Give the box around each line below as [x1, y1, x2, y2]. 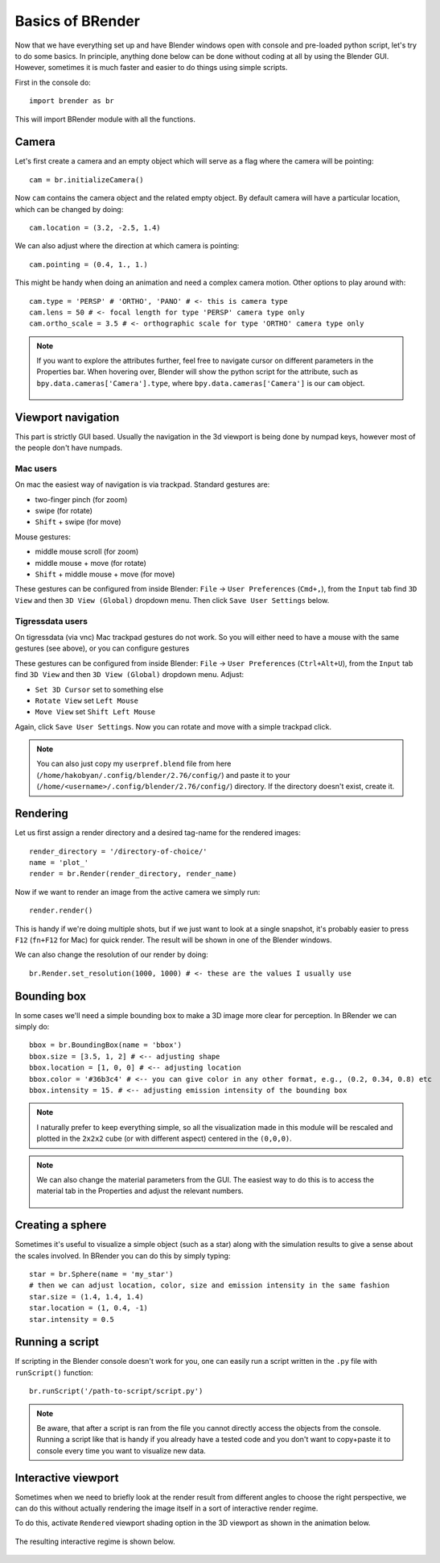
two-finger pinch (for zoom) [35, 494, 128, 504]
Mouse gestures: [14, 532, 72, 542]
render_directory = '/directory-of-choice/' [29, 846, 208, 856]
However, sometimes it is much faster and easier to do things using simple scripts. [14, 63, 288, 73]
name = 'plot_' [29, 858, 89, 867]
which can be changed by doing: [14, 204, 124, 214]
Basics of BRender [14, 12, 141, 30]
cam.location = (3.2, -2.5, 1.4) [29, 222, 161, 232]
